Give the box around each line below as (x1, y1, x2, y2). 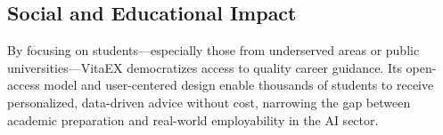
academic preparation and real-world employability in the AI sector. (7, 110, 379, 129)
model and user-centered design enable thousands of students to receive (44, 75, 434, 94)
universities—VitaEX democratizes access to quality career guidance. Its (7, 58, 402, 76)
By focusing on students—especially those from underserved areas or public (7, 41, 420, 60)
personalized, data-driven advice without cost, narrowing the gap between (7, 92, 411, 111)
